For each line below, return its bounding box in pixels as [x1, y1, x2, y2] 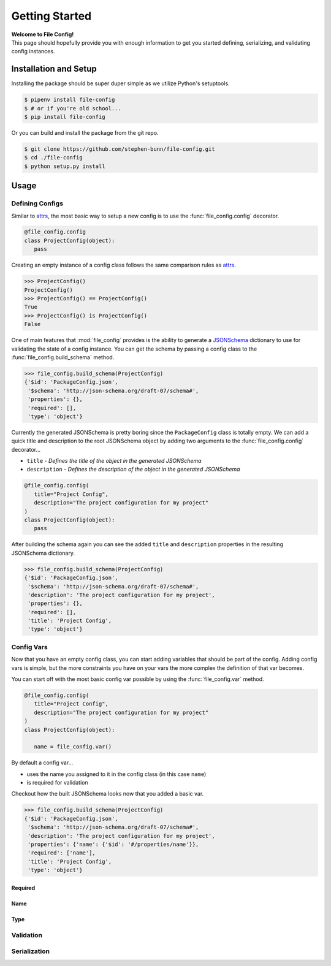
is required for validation [26, 779, 88, 786]
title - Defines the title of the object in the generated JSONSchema [26, 457, 202, 465]
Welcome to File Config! [11, 31, 74, 38]
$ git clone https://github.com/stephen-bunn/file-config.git [24, 145, 215, 153]
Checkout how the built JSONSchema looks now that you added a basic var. [11, 790, 204, 797]
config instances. [11, 48, 55, 55]
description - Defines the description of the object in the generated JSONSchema [26, 466, 240, 473]
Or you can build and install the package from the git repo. [11, 129, 159, 136]
